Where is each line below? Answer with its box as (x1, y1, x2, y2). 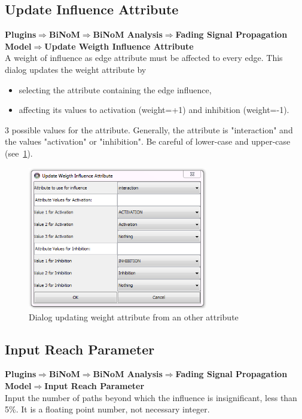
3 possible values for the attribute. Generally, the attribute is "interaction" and (5, 123, 293, 136)
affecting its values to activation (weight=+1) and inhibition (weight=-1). (19, 103, 289, 116)
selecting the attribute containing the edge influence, (19, 83, 212, 96)
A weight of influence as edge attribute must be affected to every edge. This (5, 51, 283, 64)
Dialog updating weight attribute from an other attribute (29, 310, 239, 323)
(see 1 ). (5, 146, 33, 159)
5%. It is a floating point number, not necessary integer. (5, 403, 210, 415)
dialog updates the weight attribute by (5, 63, 147, 75)
